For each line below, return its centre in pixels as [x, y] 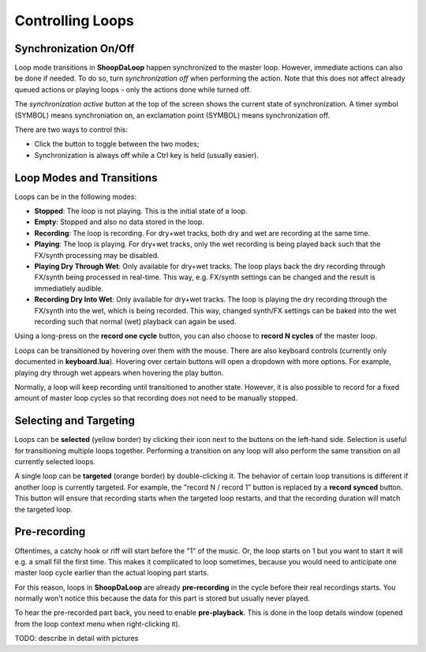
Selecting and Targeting [75, 421]
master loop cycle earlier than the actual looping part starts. [112, 573]
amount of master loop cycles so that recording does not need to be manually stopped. [156, 398]
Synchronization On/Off [75, 49]
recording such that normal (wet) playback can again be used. [135, 321]
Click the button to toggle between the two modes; [117, 144]
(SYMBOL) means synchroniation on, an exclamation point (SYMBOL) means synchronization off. [172, 115]
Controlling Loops [74, 21]
